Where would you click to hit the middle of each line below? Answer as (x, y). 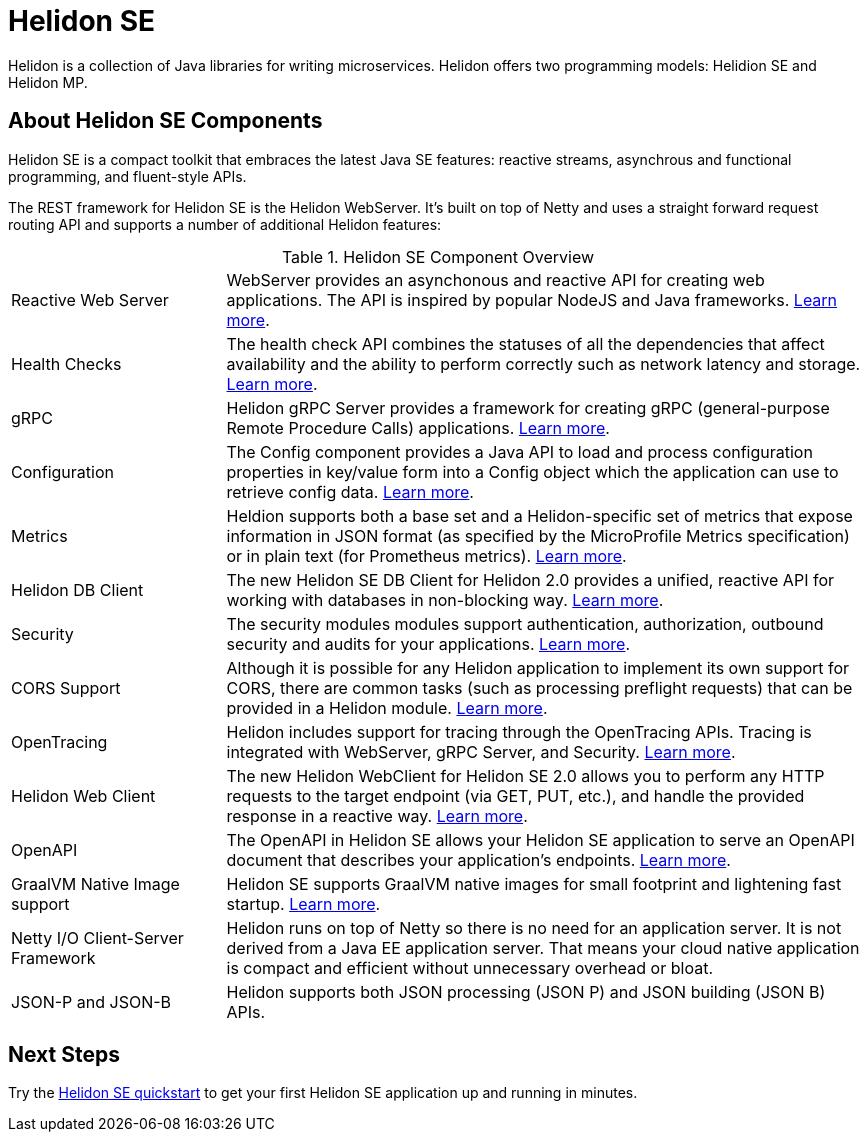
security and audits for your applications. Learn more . (428, 643)
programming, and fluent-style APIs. (127, 176)
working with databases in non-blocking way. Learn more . (445, 599)
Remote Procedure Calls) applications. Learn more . (418, 427)
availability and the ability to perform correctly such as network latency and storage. (543, 363)
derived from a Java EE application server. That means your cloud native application (543, 947)
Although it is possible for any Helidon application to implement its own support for (538, 667)
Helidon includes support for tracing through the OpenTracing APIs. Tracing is (519, 731)
